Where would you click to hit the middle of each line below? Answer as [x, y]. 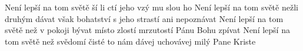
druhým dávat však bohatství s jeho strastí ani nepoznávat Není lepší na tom [144, 18]
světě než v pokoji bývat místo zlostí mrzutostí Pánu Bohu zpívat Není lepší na [147, 30]
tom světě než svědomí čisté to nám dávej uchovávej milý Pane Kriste [130, 41]
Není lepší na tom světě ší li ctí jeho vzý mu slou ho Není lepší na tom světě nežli [151, 7]
